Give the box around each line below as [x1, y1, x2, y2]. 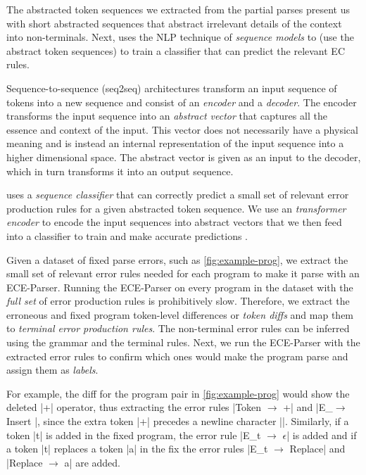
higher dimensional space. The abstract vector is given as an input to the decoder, [6, 149, 361, 164]
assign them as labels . [6, 362, 99, 377]
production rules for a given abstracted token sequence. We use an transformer [6, 201, 346, 215]
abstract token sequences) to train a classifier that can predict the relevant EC [6, 43, 346, 58]
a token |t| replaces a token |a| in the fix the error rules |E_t [6, 441, 268, 456]
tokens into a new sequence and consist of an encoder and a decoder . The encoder [6, 94, 357, 109]
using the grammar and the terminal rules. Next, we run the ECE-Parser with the [6, 335, 360, 350]
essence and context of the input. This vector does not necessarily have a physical [6, 122, 358, 137]
